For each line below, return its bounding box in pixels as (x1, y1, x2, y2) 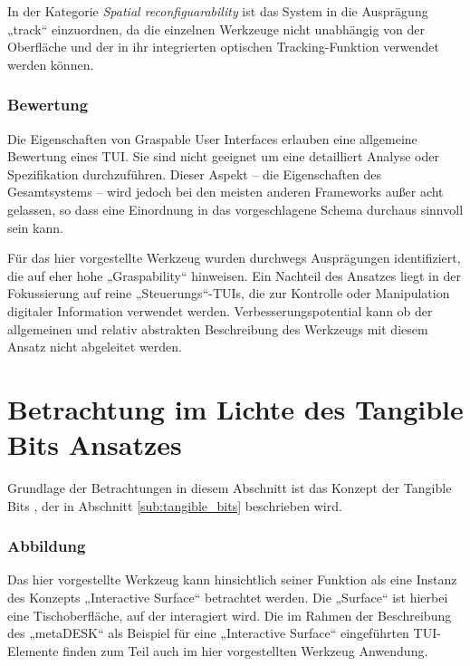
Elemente (7, 641, 59, 660)
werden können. (7, 54, 94, 73)
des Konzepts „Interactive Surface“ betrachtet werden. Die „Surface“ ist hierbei (7, 588, 448, 607)
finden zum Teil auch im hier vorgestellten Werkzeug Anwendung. (62, 641, 428, 660)
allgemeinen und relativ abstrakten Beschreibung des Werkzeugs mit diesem (7, 319, 428, 338)
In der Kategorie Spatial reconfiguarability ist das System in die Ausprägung (7, 2, 428, 20)
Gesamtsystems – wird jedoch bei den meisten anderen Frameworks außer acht (7, 182, 444, 201)
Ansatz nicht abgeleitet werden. (7, 337, 182, 356)
